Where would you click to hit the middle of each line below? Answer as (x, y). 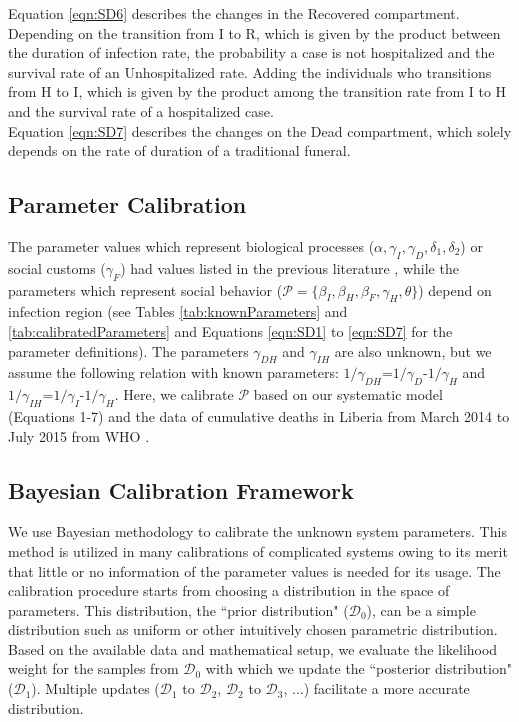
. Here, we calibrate (174, 394)
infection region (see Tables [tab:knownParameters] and (178, 311)
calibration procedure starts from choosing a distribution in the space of (229, 590)
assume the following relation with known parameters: (173, 372)
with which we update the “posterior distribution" (358, 668)
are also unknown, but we (413, 350)
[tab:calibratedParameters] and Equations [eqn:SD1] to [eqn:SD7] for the (230, 330)
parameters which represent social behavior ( (145, 289)
